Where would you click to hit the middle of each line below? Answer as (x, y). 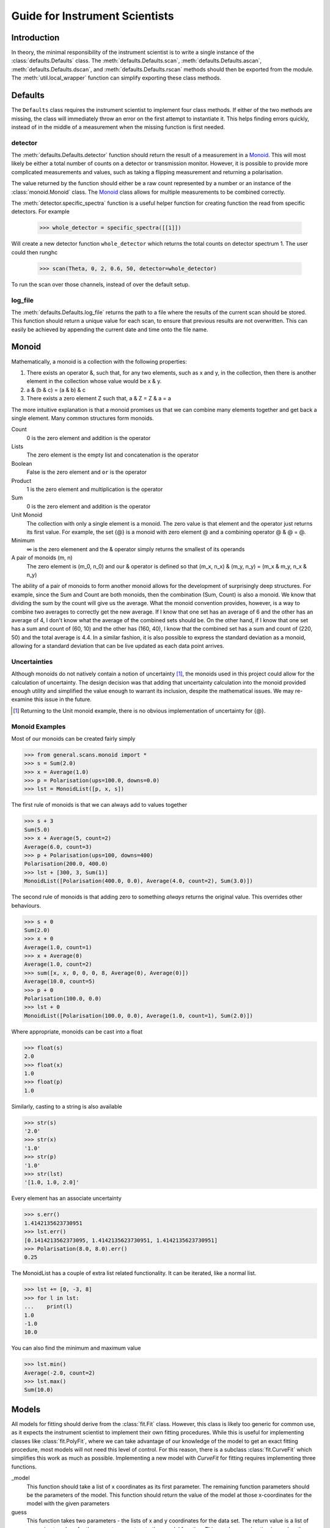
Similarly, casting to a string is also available (67, 1106)
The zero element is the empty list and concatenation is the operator (113, 455)
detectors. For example (40, 211)
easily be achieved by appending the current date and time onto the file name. (110, 329)
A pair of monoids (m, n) (42, 558)
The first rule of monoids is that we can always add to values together (99, 805)
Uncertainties (32, 661)
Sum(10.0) (39, 1390)
